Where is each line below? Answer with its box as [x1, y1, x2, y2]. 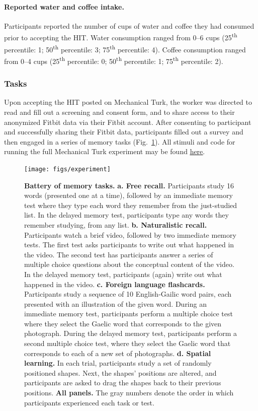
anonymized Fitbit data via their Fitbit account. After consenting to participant [4, 116, 251, 127]
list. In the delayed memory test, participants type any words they [24, 210, 229, 220]
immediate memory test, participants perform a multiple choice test [24, 308, 233, 319]
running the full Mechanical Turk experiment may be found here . [4, 146, 205, 157]
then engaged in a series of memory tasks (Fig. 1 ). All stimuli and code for [4, 136, 235, 147]
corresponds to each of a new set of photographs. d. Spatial [24, 348, 211, 358]
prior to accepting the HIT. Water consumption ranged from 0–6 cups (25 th [4, 31, 237, 43]
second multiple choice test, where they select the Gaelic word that [24, 338, 231, 349]
